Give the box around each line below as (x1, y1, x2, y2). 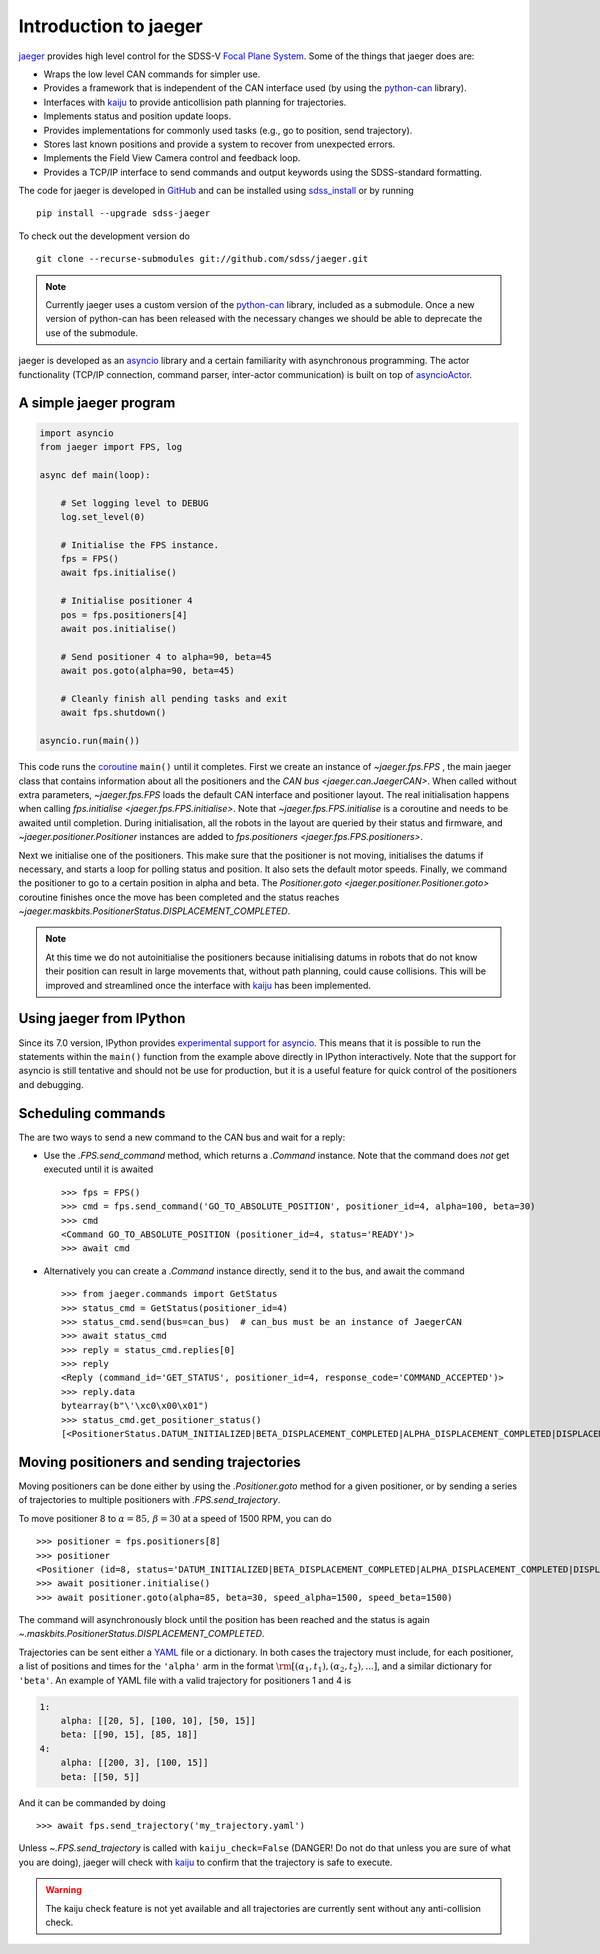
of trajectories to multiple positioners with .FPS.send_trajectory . (18, 1494, 281, 1506)
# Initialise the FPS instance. (60, 539, 220, 550)
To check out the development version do (18, 230, 190, 242)
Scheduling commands (18, 1105, 166, 1122)
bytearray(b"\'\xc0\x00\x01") (61, 1400, 210, 1412)
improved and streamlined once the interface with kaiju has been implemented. (45, 979, 372, 991)
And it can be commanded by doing (18, 1796, 166, 1809)
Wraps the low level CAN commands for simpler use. (43, 68, 261, 80)
